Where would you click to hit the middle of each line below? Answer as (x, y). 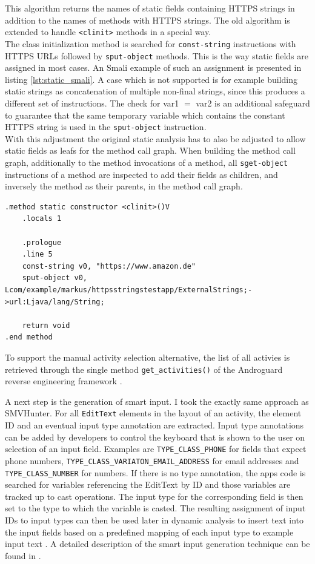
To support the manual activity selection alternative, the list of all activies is (148, 357)
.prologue (42, 242)
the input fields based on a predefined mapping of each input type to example (149, 532)
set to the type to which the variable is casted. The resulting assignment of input (155, 508)
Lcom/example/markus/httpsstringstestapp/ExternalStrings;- (129, 290)
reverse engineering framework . (64, 381)
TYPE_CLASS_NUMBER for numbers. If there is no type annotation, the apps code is (155, 472)
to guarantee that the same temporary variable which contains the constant (145, 115)
